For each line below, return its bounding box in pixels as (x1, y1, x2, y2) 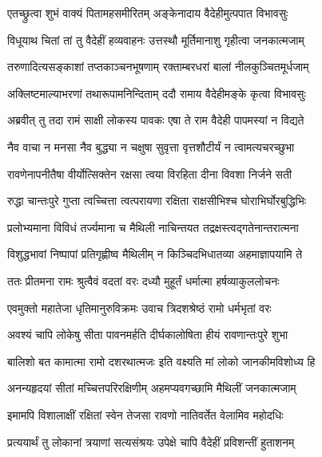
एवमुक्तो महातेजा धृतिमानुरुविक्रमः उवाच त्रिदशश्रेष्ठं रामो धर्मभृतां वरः (7, 299, 272, 316)
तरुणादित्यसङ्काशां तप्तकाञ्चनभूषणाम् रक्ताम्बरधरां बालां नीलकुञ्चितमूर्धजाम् (7, 58, 309, 75)
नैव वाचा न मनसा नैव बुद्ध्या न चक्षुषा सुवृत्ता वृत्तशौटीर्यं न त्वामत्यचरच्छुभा (7, 138, 295, 155)
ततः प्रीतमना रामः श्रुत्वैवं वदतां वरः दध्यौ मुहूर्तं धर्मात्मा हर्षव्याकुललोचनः (7, 272, 280, 289)
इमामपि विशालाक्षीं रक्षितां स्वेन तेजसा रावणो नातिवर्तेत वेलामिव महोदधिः (7, 406, 284, 423)
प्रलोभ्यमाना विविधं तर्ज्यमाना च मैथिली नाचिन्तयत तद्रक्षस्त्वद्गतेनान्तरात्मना (7, 219, 299, 235)
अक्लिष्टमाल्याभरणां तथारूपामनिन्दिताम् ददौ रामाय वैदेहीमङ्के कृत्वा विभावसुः (7, 85, 306, 101)
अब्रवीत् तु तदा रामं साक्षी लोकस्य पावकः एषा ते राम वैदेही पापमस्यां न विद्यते (7, 112, 304, 128)
